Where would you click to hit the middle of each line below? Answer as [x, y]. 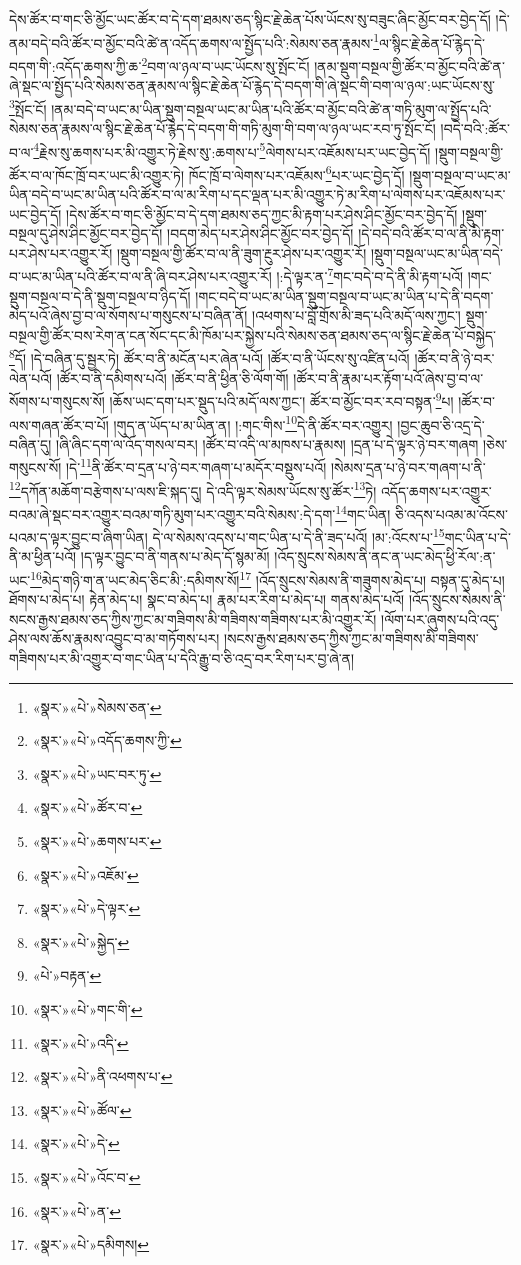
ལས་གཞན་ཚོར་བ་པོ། [59, 424]
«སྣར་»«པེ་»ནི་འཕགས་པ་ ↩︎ [102, 1076]
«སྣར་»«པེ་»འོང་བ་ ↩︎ [86, 1176]
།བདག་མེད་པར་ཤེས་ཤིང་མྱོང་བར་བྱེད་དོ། [260, 233]
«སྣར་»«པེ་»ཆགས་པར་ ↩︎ [97, 840]
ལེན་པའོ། [31, 377]
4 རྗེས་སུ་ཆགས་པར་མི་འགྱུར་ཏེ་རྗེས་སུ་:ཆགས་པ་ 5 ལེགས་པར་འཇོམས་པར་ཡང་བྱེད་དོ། [232, 150]
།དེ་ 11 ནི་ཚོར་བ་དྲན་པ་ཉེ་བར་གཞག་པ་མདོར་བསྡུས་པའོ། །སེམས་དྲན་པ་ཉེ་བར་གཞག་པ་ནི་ [275, 466]
